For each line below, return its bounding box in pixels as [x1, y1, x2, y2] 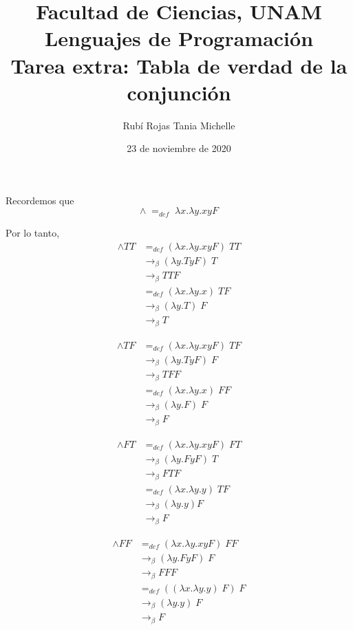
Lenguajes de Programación [44, 24, 314, 52]
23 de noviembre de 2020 [127, 141, 231, 155]
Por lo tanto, [6, 225, 60, 239]
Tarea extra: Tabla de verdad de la [10, 51, 347, 79]
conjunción [127, 78, 231, 106]
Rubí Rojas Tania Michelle [122, 118, 235, 132]
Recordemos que [6, 193, 74, 207]
